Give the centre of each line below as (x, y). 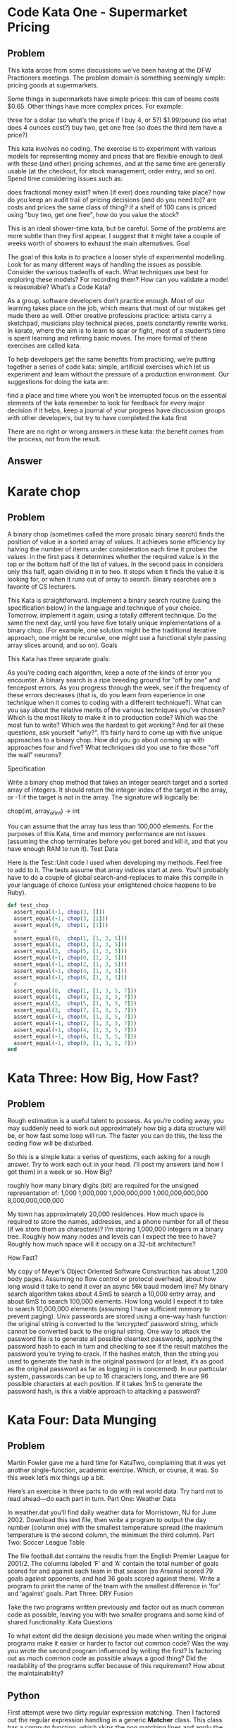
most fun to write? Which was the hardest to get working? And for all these (116, 725)
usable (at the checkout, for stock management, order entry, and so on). (112, 171)
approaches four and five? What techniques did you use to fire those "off (113, 747)
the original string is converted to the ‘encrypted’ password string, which (113, 1324)
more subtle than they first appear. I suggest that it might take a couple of (114, 236)
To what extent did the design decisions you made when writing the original (117, 1636)
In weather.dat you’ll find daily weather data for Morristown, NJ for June (112, 1512)
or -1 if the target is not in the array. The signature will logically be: (103, 797)
